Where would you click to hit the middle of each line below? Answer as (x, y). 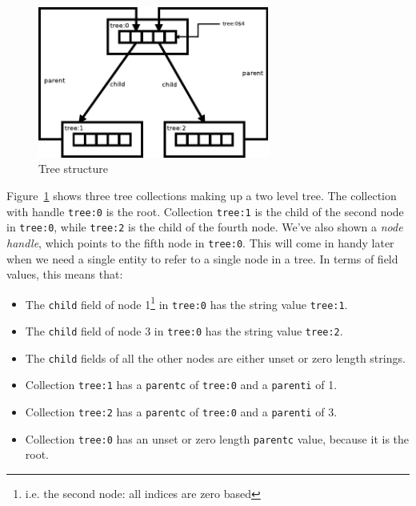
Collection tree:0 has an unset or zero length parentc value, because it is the (217, 438)
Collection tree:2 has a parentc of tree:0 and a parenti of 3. (181, 412)
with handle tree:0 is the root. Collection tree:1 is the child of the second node (205, 211)
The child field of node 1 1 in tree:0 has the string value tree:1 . (186, 303)
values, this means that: (65, 274)
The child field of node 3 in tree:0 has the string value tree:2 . (184, 331)
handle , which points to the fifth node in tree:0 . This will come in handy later (200, 242)
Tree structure (73, 169)
